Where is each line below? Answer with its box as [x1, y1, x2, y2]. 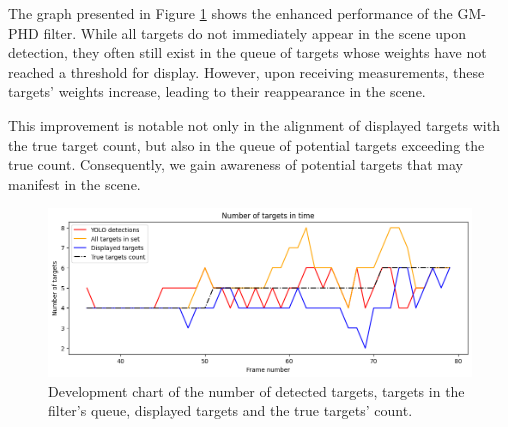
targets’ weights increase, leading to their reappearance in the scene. [8, 81, 426, 102]
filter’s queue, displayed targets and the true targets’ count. [48, 400, 413, 421]
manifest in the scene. [8, 173, 141, 194]
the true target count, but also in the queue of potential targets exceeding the [8, 134, 485, 155]
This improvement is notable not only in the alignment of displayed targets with [8, 114, 500, 135]
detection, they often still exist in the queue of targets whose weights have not [8, 42, 487, 63]
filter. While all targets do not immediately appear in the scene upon [43, 22, 467, 43]
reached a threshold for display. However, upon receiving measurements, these [8, 61, 485, 82]
